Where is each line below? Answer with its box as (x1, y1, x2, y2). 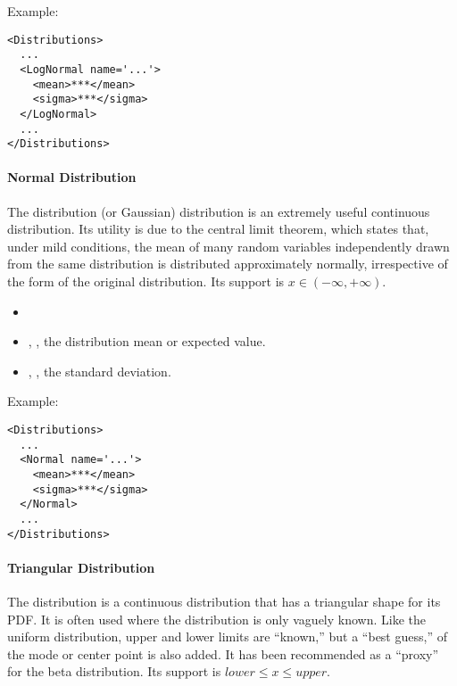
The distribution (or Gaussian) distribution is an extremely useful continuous (7, 202, 430, 220)
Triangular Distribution (7, 558, 155, 576)
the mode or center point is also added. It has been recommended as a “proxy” (7, 644, 439, 663)
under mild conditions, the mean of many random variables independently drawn (7, 236, 450, 255)
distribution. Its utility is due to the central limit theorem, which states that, (7, 219, 429, 238)
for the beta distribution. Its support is (7, 662, 221, 681)
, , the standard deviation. (28, 361, 171, 380)
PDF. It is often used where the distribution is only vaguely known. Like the (7, 609, 427, 628)
